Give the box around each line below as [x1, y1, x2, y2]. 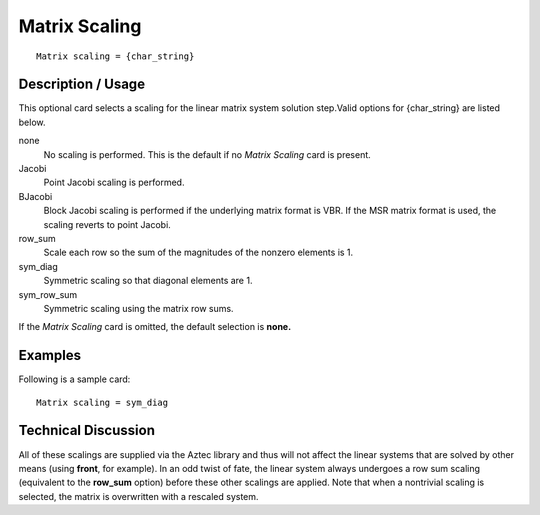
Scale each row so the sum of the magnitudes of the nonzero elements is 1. [43, 246, 354, 259]
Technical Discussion [18, 422, 155, 439]
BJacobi [18, 190, 53, 202]
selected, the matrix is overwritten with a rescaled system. [18, 490, 259, 502]
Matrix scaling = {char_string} [36, 50, 195, 62]
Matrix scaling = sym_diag [36, 396, 169, 408]
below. [18, 116, 46, 128]
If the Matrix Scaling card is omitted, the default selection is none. [18, 321, 292, 333]
